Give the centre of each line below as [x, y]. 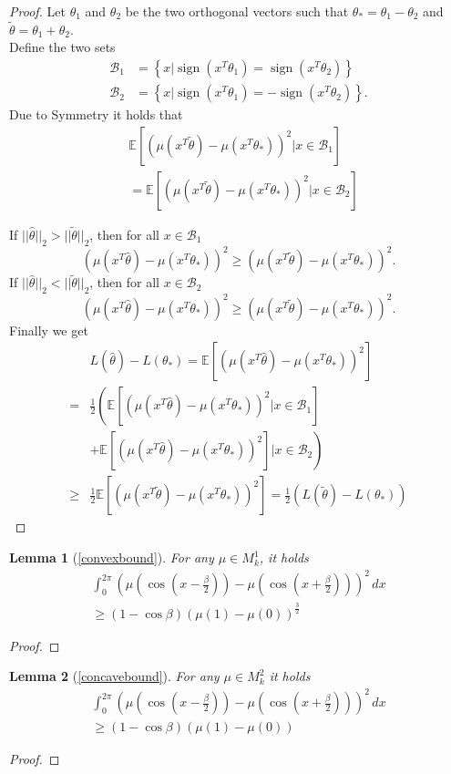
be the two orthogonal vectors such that [237, 11]
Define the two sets [62, 47]
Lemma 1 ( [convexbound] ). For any [112, 557]
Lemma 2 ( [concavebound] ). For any [114, 676]
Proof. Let [37, 11]
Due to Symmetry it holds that [96, 114]
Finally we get [49, 330]
